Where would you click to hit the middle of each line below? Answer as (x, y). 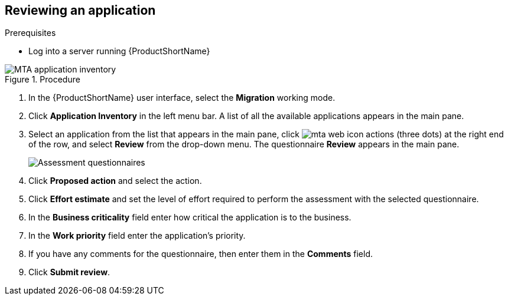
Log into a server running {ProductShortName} (119, 51)
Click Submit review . (69, 272)
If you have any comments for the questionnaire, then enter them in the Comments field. (201, 254)
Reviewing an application (80, 10)
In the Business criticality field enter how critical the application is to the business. (190, 217)
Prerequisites (30, 33)
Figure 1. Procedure (43, 80)
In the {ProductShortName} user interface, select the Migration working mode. (182, 98)
